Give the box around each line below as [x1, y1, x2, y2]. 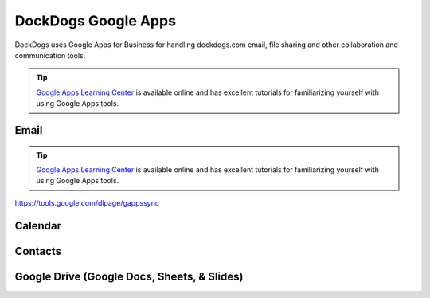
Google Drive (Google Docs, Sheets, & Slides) [14, 269, 244, 283]
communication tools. [14, 50, 86, 60]
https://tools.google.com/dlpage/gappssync [14, 198, 159, 207]
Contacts [14, 244, 62, 258]
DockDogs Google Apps [14, 12, 177, 29]
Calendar [14, 219, 61, 233]
